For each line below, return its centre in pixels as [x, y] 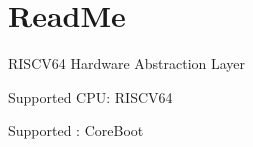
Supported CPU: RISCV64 [90, 96]
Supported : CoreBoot [76, 130]
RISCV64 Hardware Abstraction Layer [127, 63]
